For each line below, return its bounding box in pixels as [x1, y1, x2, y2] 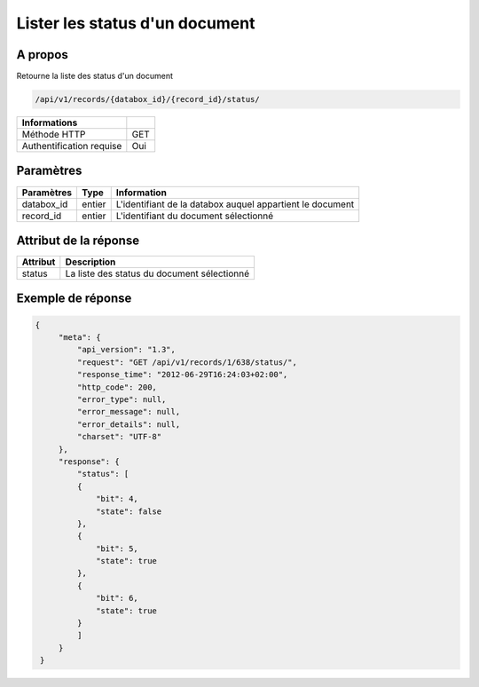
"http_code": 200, [76, 382, 157, 392]
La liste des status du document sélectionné [65, 267, 250, 280]
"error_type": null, [76, 395, 167, 405]
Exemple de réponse [16, 291, 132, 306]
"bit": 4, [96, 494, 139, 504]
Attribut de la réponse [16, 233, 140, 248]
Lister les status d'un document [16, 13, 255, 33]
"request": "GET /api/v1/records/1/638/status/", [76, 357, 297, 367]
